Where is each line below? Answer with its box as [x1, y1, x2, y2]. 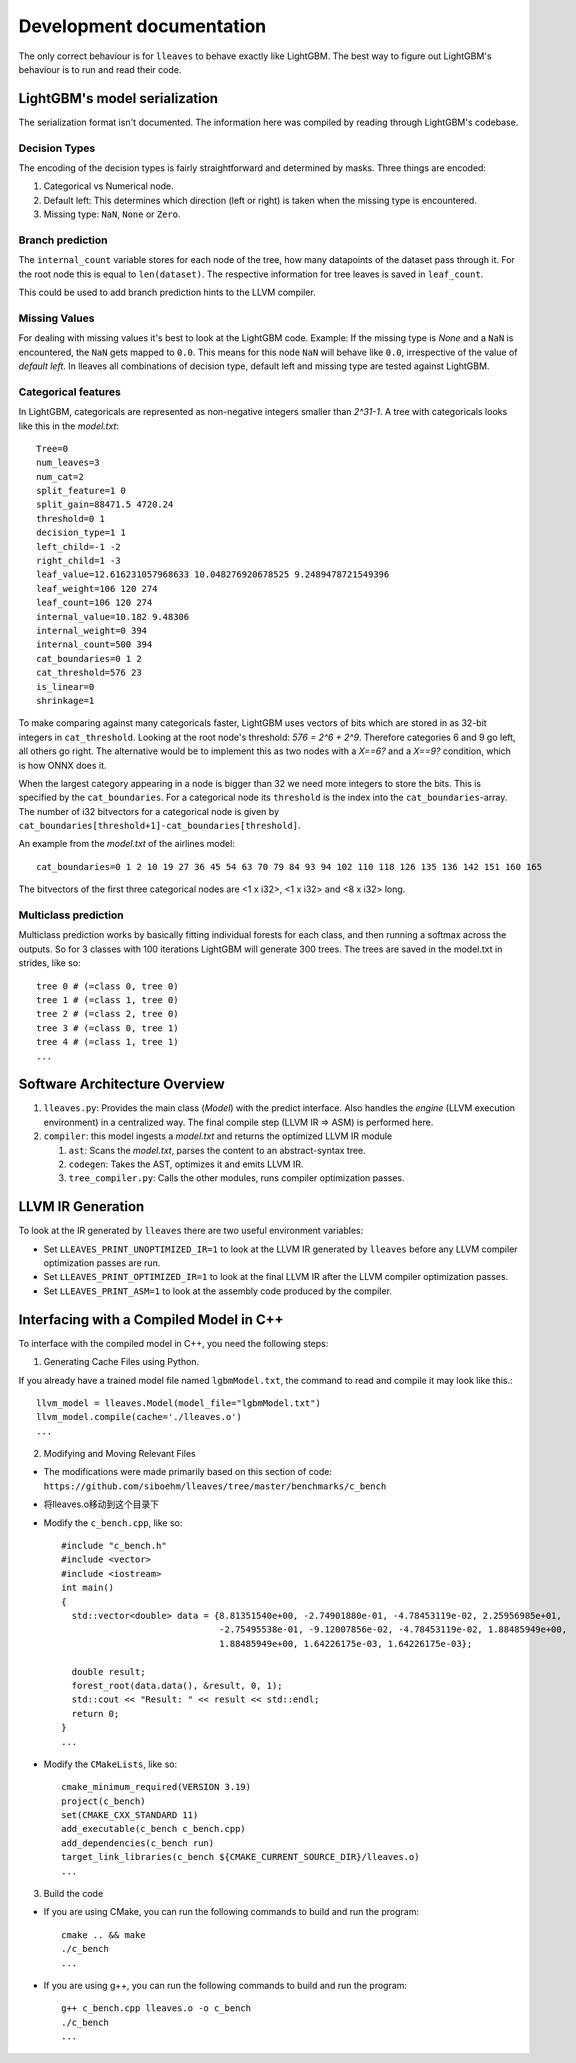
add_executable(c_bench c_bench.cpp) [61, 1823, 247, 1835]
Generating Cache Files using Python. [43, 1356, 200, 1368]
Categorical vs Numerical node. [43, 180, 174, 192]
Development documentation [18, 15, 267, 37]
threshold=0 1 [36, 513, 105, 524]
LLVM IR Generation [18, 1198, 145, 1215]
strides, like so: [18, 957, 81, 969]
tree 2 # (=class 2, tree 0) [36, 1008, 179, 1020]
